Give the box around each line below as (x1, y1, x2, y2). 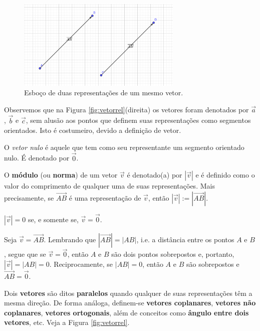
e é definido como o (195, 170, 255, 180)
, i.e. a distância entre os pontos (136, 234, 234, 244)
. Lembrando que (44, 234, 96, 244)
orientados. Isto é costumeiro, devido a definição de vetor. (4, 125, 181, 135)
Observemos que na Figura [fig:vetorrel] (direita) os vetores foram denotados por (4, 104, 249, 114)
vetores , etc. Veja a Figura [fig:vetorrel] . (4, 317, 130, 327)
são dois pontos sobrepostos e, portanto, (111, 249, 234, 259)
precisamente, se (4, 192, 54, 203)
